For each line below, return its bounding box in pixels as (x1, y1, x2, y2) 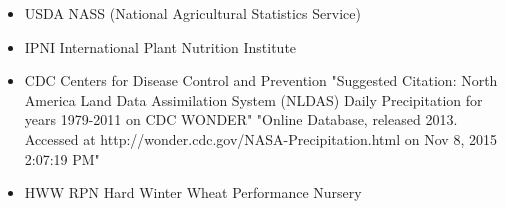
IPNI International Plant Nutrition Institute (24, 36, 297, 57)
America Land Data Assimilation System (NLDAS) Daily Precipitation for (24, 89, 483, 110)
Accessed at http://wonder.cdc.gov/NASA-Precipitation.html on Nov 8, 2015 (24, 128, 497, 149)
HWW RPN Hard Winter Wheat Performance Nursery (24, 182, 362, 203)
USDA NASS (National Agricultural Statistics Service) (24, 3, 361, 23)
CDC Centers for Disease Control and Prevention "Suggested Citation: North (24, 70, 498, 91)
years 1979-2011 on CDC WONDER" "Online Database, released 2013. (24, 109, 458, 130)
